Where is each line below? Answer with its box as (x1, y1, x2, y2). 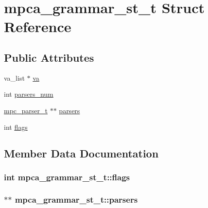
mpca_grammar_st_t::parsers (15, 193, 138, 205)
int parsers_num (4, 89, 53, 99)
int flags (4, 121, 28, 132)
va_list (4, 72, 25, 83)
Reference (4, 17, 71, 36)
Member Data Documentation (4, 145, 159, 160)
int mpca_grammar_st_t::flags (4, 171, 130, 183)
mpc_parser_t (4, 105, 48, 115)
